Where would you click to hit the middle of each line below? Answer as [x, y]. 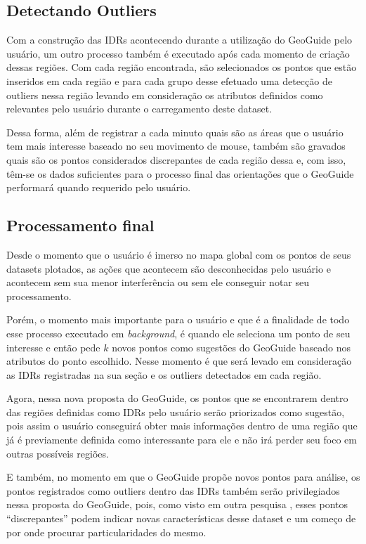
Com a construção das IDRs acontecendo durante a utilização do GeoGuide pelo [179, 40]
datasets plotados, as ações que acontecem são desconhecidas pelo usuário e [169, 268]
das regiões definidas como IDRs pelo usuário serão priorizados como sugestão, [176, 412]
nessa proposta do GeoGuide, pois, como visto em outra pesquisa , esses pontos [177, 504]
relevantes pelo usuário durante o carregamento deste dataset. [139, 109]
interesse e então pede [53, 347]
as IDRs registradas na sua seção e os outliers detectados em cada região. [164, 374]
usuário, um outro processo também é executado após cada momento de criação [178, 53]
